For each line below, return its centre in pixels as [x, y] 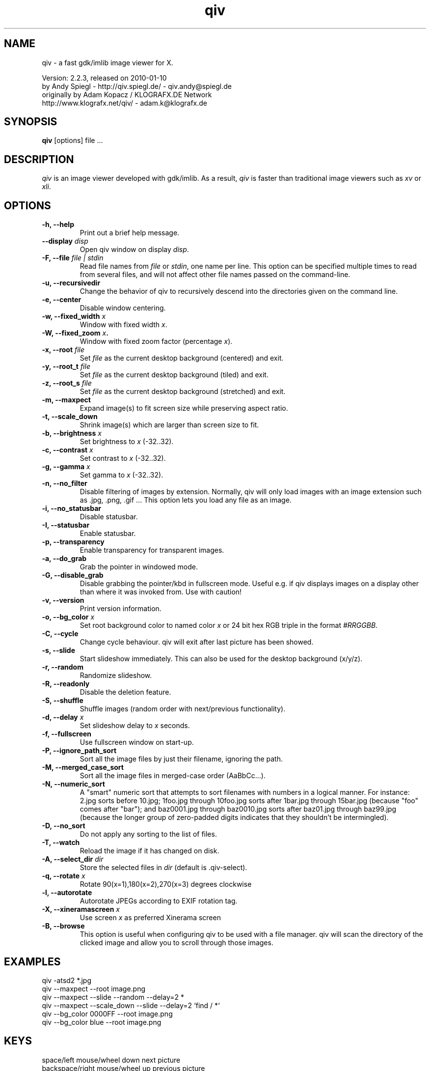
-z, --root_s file [67, 383]
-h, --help [58, 225]
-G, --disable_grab [73, 575]
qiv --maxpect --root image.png [94, 988]
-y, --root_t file [66, 366]
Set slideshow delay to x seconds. [135, 726]
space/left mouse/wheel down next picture [111, 1060]
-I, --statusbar [66, 525]
